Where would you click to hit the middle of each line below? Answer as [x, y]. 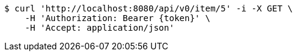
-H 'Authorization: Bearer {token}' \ [118, 18]
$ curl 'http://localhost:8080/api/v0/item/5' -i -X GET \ [149, 8]
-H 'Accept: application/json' [100, 28]
